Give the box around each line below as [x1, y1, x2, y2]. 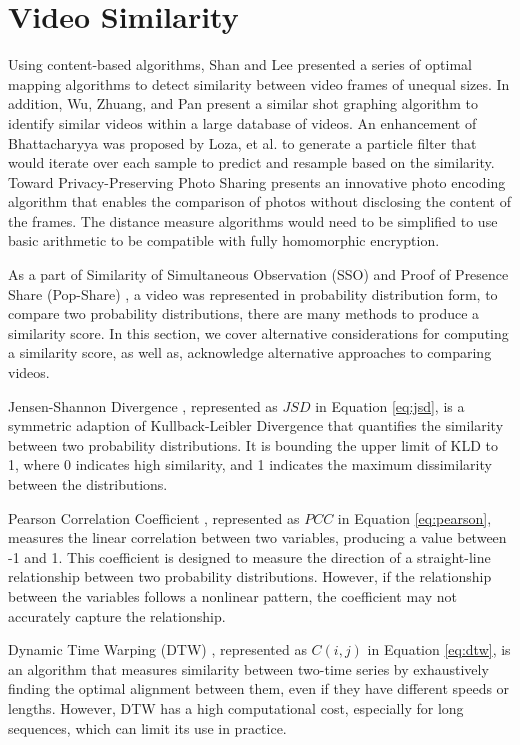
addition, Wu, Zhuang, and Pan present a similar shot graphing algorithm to [8, 93, 479, 114]
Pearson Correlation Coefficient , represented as [8, 507, 300, 528]
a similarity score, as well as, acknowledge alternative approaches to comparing [8, 342, 492, 363]
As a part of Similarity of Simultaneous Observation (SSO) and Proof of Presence [8, 264, 509, 285]
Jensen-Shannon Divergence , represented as [8, 395, 278, 416]
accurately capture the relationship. [8, 605, 226, 626]
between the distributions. [8, 474, 168, 494]
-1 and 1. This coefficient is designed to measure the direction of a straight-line [8, 546, 491, 567]
